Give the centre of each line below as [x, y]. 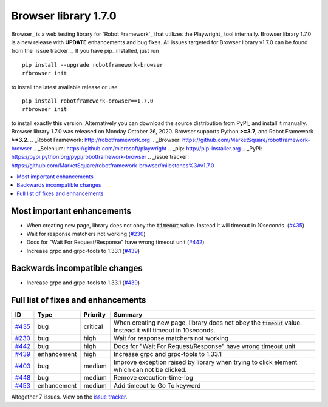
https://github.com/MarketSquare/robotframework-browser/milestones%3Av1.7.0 [113, 165]
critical [93, 326]
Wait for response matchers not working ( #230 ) [86, 234]
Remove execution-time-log [153, 377]
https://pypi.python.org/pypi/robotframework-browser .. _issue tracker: [100, 157]
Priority [95, 314]
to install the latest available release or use [64, 87]
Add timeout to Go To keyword [157, 385]
